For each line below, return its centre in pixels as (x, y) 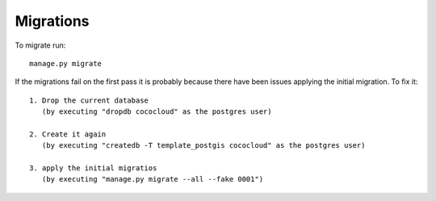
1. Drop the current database (89, 100)
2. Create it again (68, 134)
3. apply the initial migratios (93, 168)
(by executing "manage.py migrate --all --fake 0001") (153, 179)
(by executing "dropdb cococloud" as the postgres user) (157, 112)
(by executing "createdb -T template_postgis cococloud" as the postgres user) (203, 146)
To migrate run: (40, 45)
